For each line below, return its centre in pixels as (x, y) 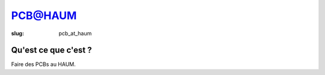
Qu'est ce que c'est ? (51, 50)
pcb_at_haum (75, 33)
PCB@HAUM (44, 15)
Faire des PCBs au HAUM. (43, 64)
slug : (17, 33)
